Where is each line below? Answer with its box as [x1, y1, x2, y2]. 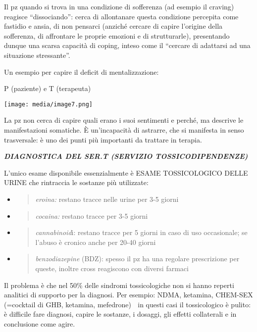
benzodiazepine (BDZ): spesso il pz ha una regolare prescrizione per [35, 253, 240, 264]
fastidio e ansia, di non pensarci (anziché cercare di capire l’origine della [4, 21, 223, 31]
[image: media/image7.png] [4, 100, 93, 108]
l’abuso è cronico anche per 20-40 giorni [35, 237, 156, 247]
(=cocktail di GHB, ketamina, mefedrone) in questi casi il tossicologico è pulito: [4, 299, 251, 309]
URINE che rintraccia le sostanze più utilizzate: [4, 177, 149, 188]
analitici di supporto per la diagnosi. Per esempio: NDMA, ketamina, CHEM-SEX [4, 289, 253, 300]
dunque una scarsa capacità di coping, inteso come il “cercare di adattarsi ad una [4, 40, 251, 50]
